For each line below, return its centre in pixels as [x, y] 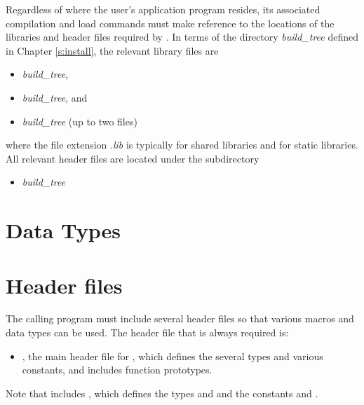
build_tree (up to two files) [80, 121]
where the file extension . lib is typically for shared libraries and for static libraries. [182, 145]
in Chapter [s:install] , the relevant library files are [112, 50]
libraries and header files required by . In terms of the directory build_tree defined [182, 37]
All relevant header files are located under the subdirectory [133, 158]
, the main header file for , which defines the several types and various [173, 356]
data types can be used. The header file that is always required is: [147, 332]
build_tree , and [55, 97]
